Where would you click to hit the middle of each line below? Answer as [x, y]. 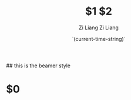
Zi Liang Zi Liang [99, 27]
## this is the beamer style [38, 65]
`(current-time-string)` [99, 39]
